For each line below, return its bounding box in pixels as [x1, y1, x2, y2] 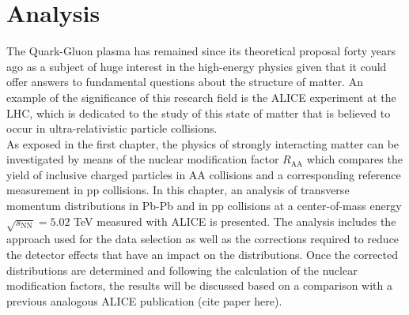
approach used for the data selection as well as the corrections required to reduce [6, 231, 400, 247]
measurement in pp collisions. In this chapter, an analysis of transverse [6, 182, 350, 198]
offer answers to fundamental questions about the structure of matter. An [6, 73, 363, 90]
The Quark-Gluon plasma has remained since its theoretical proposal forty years [6, 43, 396, 59]
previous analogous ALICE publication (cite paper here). [6, 292, 282, 309]
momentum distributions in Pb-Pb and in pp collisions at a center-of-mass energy [6, 197, 402, 214]
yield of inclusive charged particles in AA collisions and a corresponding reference [6, 166, 401, 182]
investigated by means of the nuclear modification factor [6, 151, 279, 167]
